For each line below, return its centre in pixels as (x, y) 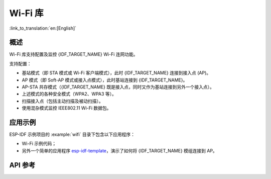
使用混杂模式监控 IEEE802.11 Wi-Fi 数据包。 (66, 108)
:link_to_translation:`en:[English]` (43, 28)
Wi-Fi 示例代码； (39, 144)
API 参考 (22, 165)
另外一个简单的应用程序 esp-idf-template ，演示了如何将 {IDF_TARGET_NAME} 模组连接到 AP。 (120, 150)
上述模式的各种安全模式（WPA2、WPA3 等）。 (69, 94)
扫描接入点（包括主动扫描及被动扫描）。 (62, 101)
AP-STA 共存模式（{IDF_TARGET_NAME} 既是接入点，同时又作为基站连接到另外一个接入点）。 (118, 87)
